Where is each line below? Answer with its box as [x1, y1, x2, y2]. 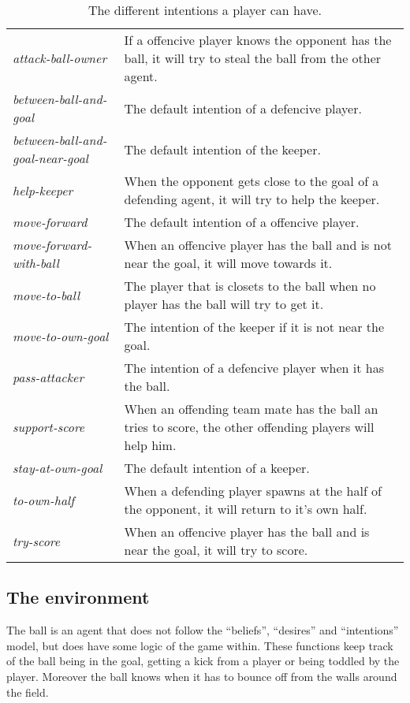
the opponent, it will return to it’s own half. [124, 500, 367, 518]
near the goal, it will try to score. [124, 541, 308, 559]
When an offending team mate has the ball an [124, 400, 378, 418]
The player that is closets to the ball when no [124, 277, 376, 295]
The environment [6, 585, 150, 609]
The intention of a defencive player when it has [124, 359, 385, 377]
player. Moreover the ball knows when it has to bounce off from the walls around [6, 668, 397, 684]
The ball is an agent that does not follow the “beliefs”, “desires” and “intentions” [6, 622, 399, 638]
